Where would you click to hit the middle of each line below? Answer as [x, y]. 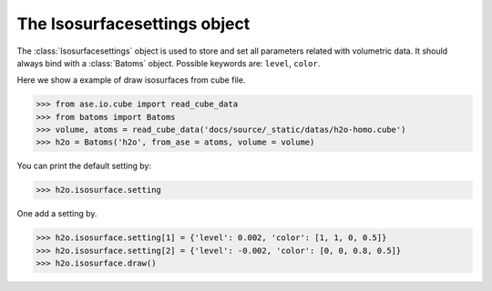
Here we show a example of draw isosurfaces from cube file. [131, 80]
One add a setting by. [57, 214]
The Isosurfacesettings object [133, 24]
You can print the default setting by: [84, 166]
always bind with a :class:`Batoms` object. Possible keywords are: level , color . [169, 63]
